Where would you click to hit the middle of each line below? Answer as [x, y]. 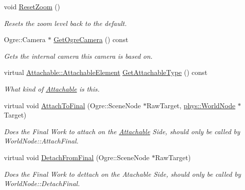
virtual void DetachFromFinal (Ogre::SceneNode [77, 157]
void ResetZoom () [32, 6]
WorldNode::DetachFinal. [42, 183]
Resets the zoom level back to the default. [65, 23]
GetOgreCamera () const [91, 39]
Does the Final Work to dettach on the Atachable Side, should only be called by [122, 174]
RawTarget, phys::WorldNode [191, 105]
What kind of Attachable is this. [52, 88]
